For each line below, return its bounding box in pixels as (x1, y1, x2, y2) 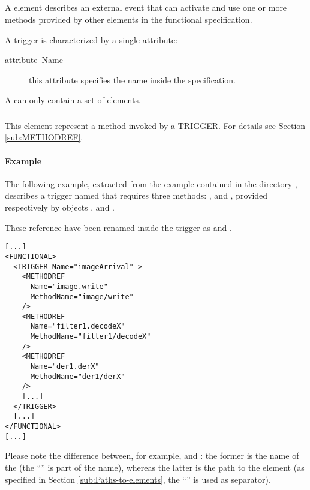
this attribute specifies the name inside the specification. (29, 73, 236, 86)
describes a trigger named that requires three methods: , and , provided (5, 189, 268, 202)
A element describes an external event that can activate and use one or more (5, 1, 287, 14)
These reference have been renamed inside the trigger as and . (5, 221, 232, 233)
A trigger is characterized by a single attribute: (5, 33, 178, 46)
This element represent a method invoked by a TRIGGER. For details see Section (5, 119, 306, 131)
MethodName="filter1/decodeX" (30, 332, 151, 341)
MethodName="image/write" (30, 292, 134, 301)
